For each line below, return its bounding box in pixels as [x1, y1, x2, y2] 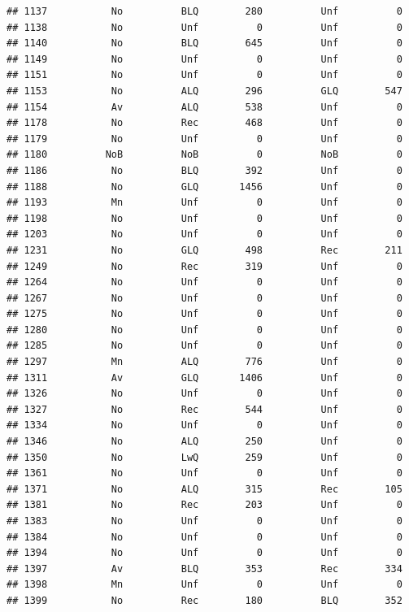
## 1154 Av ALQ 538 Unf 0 [7, 101, 402, 113]
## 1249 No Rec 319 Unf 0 [7, 260, 402, 272]
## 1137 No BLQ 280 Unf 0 [7, 6, 402, 17]
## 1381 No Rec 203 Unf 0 [7, 499, 402, 511]
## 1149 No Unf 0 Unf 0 [7, 53, 402, 65]
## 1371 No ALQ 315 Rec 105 [7, 483, 402, 495]
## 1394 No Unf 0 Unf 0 [7, 547, 402, 559]
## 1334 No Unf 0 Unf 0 [7, 419, 402, 432]
